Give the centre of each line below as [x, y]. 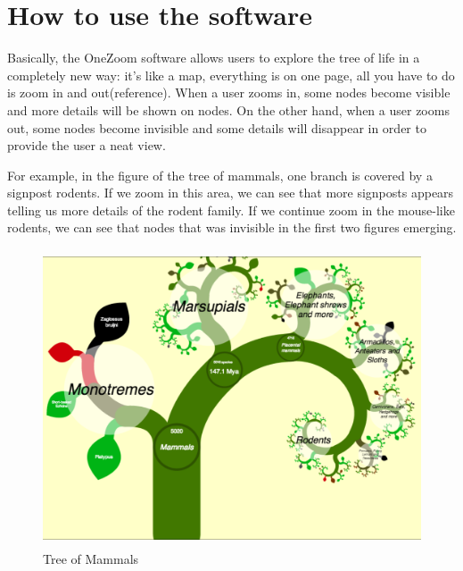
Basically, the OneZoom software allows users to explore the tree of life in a [214, 58]
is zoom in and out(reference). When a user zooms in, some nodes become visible [229, 92]
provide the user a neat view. [87, 145]
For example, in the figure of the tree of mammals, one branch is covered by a [220, 175]
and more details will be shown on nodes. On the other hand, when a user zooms [228, 109]
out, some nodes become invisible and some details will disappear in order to [217, 127]
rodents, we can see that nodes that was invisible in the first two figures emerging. [232, 227]
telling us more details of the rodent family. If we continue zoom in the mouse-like [231, 210]
